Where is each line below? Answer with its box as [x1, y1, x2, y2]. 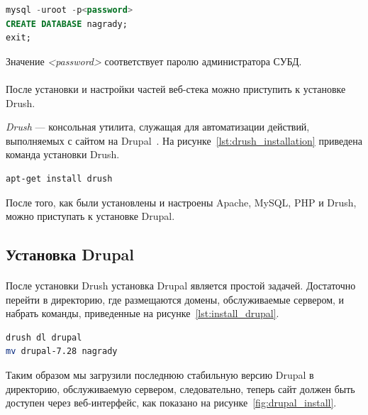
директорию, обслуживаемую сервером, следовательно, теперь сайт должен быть [6, 381, 355, 396]
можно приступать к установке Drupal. [6, 209, 175, 223]
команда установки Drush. [6, 147, 120, 162]
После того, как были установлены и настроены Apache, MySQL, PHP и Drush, [6, 194, 357, 209]
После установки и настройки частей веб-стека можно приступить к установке [6, 81, 346, 96]
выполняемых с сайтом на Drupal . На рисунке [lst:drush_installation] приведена [6, 133, 362, 148]
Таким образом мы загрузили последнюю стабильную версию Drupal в [6, 367, 314, 382]
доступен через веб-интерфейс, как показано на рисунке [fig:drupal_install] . [6, 395, 337, 410]
